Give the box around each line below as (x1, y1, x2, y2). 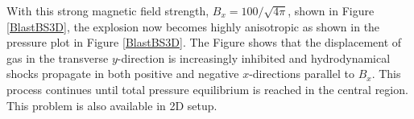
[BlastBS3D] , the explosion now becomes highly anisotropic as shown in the (6, 18, 380, 35)
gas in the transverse (6, 49, 109, 66)
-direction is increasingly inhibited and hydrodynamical (117, 49, 391, 66)
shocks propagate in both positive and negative (6, 65, 239, 82)
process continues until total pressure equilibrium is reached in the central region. (6, 80, 408, 97)
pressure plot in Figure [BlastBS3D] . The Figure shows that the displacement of (6, 34, 402, 51)
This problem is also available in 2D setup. (6, 96, 217, 113)
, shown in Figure (288, 2, 375, 18)
